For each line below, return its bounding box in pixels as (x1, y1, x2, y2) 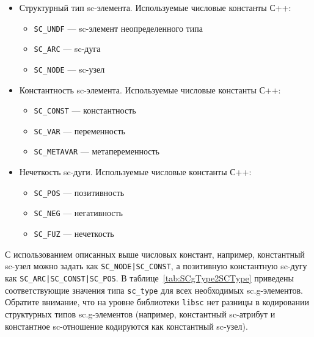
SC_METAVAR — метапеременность (34, 145, 159, 158)
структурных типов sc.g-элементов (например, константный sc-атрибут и (5, 307, 276, 320)
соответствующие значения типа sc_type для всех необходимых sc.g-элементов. (5, 283, 303, 296)
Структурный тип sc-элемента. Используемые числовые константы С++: (19, 1, 291, 13)
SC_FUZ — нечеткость (34, 227, 114, 240)
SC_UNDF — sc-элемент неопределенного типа (34, 21, 203, 34)
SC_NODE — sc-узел (34, 62, 105, 75)
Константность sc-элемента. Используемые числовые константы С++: (19, 83, 281, 96)
